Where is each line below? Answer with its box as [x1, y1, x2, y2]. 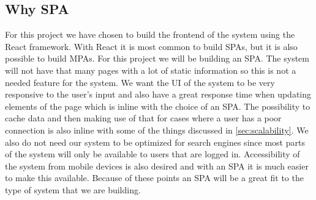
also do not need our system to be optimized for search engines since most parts [5, 135, 305, 148]
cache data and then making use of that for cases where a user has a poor [5, 112, 282, 124]
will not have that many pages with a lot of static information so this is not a [5, 63, 296, 76]
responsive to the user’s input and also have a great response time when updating [5, 88, 312, 101]
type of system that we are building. [5, 183, 141, 196]
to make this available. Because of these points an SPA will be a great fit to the [5, 171, 304, 184]
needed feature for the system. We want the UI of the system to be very [5, 76, 275, 88]
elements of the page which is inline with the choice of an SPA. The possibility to [5, 99, 310, 112]
